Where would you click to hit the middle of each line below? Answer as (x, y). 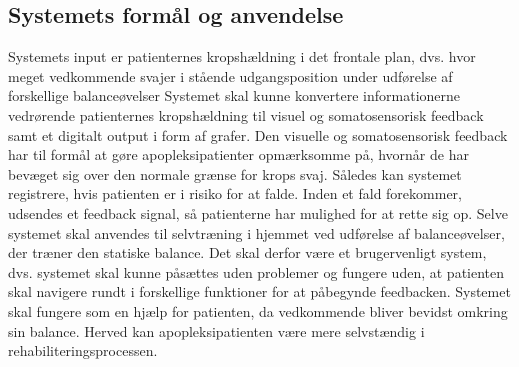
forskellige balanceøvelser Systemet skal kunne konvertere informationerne (234, 95)
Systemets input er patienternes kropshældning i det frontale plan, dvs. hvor (242, 56)
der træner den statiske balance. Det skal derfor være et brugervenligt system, (247, 252)
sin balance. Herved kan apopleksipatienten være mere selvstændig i (216, 330)
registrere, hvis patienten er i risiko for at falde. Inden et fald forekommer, (235, 193)
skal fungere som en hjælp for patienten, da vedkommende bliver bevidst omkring (258, 310)
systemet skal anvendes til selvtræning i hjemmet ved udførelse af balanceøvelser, (256, 232)
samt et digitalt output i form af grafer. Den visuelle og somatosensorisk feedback (258, 134)
